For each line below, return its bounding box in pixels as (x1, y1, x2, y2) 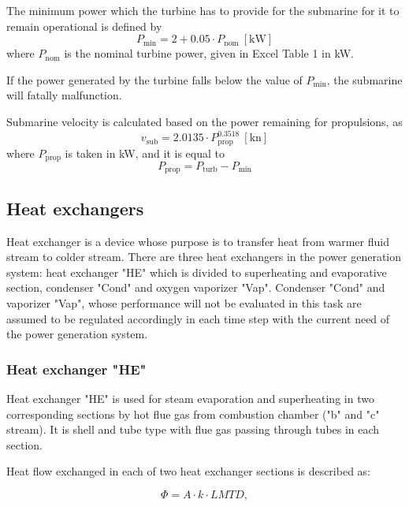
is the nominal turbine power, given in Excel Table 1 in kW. (64, 45, 354, 62)
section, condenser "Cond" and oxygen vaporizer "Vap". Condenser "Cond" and (6, 279, 385, 296)
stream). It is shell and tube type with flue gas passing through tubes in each (6, 421, 380, 438)
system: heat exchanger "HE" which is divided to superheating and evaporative (6, 263, 387, 280)
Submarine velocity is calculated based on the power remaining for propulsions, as (6, 113, 403, 129)
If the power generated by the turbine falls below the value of (6, 71, 303, 88)
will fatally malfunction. (6, 87, 122, 103)
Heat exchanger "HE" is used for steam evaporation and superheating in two (6, 390, 374, 406)
